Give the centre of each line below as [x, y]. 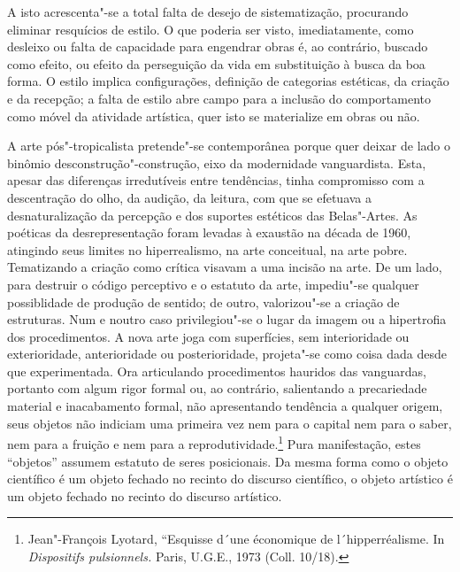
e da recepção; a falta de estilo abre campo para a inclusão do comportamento [219, 98]
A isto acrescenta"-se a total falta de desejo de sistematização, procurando [208, 12]
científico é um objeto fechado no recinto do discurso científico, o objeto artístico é [230, 479]
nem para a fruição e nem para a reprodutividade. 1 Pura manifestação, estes [214, 442]
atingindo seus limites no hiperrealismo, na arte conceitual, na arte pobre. [207, 249]
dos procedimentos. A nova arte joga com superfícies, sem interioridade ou [208, 336]
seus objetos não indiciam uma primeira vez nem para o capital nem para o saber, [230, 423]
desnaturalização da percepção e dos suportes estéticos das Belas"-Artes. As [212, 215]
